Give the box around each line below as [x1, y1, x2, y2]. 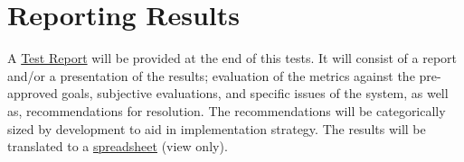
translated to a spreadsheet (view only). [7, 137, 228, 156]
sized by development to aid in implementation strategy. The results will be [7, 119, 426, 138]
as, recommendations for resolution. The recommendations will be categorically [7, 101, 446, 120]
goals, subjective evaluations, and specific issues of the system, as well [62, 84, 449, 103]
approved [7, 84, 58, 103]
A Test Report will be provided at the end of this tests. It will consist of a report [7, 49, 458, 67]
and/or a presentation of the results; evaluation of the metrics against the [7, 66, 415, 85]
